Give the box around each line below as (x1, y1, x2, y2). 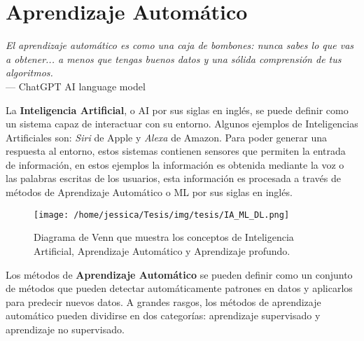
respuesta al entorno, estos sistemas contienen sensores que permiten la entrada (6, 144, 346, 158)
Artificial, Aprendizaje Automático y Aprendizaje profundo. (34, 243, 290, 258)
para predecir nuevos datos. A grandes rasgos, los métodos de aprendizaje (6, 294, 321, 309)
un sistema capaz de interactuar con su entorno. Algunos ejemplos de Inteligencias (6, 116, 358, 131)
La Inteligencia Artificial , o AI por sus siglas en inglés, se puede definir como (6, 102, 349, 117)
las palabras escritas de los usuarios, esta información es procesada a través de (6, 171, 341, 186)
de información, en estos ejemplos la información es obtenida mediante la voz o (6, 157, 344, 172)
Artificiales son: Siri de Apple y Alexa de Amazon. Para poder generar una (6, 130, 327, 144)
